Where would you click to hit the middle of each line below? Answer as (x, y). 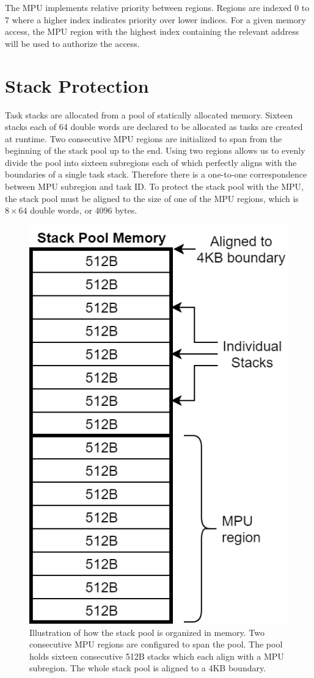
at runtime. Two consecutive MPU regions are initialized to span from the (144, 138)
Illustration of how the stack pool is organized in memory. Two (147, 632)
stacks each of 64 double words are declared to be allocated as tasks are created (154, 127)
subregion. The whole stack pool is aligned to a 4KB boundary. (148, 668)
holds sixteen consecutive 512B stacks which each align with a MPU (157, 656)
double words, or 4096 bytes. (84, 210)
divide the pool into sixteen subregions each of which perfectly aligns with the (151, 162)
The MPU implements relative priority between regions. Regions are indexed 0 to (157, 7)
